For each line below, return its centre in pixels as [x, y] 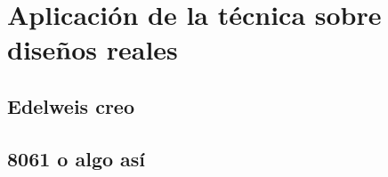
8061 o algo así [77, 158]
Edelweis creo [71, 105]
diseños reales [93, 49]
